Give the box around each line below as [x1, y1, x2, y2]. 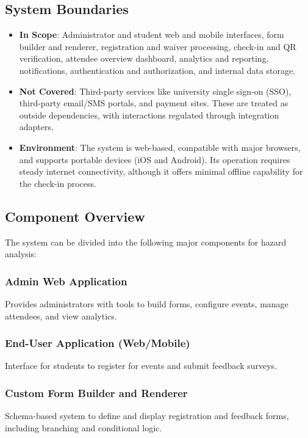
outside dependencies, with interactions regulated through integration [19, 108, 279, 121]
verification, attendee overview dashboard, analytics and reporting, [19, 52, 269, 65]
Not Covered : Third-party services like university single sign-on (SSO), [19, 84, 292, 97]
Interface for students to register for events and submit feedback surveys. [5, 359, 278, 372]
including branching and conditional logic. [5, 421, 162, 434]
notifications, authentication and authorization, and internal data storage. [19, 64, 296, 76]
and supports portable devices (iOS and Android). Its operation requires [19, 153, 290, 166]
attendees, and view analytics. [5, 309, 117, 322]
